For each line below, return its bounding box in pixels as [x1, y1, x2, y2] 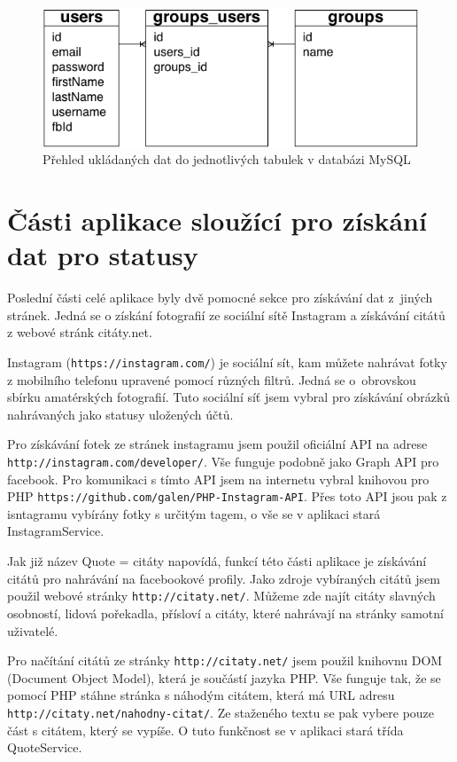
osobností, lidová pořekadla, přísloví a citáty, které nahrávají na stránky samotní [7, 603, 444, 622]
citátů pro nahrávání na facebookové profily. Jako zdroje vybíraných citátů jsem [7, 569, 440, 587]
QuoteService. [7, 738, 82, 757]
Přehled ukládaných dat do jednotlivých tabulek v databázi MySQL [43, 150, 411, 169]
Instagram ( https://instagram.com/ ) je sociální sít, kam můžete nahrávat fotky [7, 352, 447, 371]
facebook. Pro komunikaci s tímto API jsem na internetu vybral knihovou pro [7, 469, 430, 488]
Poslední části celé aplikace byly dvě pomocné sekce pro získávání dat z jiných [7, 288, 433, 307]
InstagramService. [7, 522, 105, 540]
